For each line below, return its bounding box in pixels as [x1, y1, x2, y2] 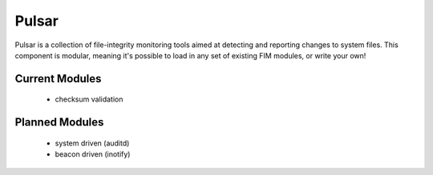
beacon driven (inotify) [55, 149, 131, 159]
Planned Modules [14, 116, 104, 129]
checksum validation [55, 94, 123, 104]
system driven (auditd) [55, 138, 130, 148]
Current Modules [14, 72, 102, 86]
